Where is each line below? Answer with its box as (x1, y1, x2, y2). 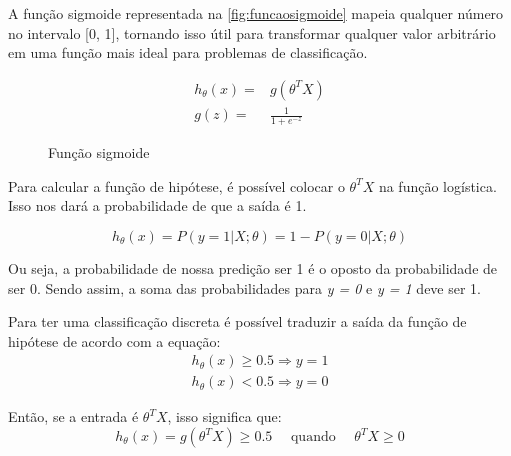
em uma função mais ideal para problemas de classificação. (8, 42, 368, 63)
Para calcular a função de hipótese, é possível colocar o (8, 175, 345, 196)
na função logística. (378, 175, 497, 196)
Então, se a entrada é (8, 406, 139, 427)
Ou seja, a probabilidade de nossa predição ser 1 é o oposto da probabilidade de (8, 257, 498, 278)
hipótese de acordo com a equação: (8, 330, 221, 351)
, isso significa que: (167, 406, 282, 427)
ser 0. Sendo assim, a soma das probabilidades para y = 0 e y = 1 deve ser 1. (8, 277, 482, 298)
